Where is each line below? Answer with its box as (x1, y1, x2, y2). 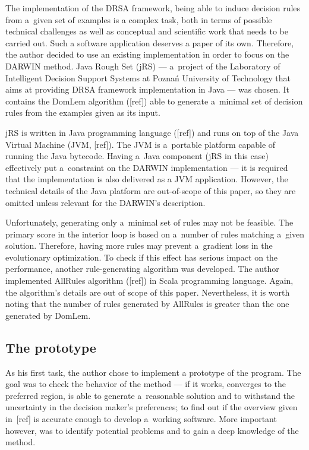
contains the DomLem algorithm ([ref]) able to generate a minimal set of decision (5, 94, 303, 107)
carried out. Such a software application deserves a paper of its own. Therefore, (5, 36, 294, 49)
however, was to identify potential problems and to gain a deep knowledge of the (5, 424, 299, 436)
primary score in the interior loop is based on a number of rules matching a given (5, 227, 305, 240)
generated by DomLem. (5, 309, 91, 321)
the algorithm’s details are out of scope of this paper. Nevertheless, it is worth (5, 286, 290, 298)
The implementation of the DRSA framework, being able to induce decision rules (5, 2, 301, 14)
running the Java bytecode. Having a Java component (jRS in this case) (5, 150, 269, 162)
